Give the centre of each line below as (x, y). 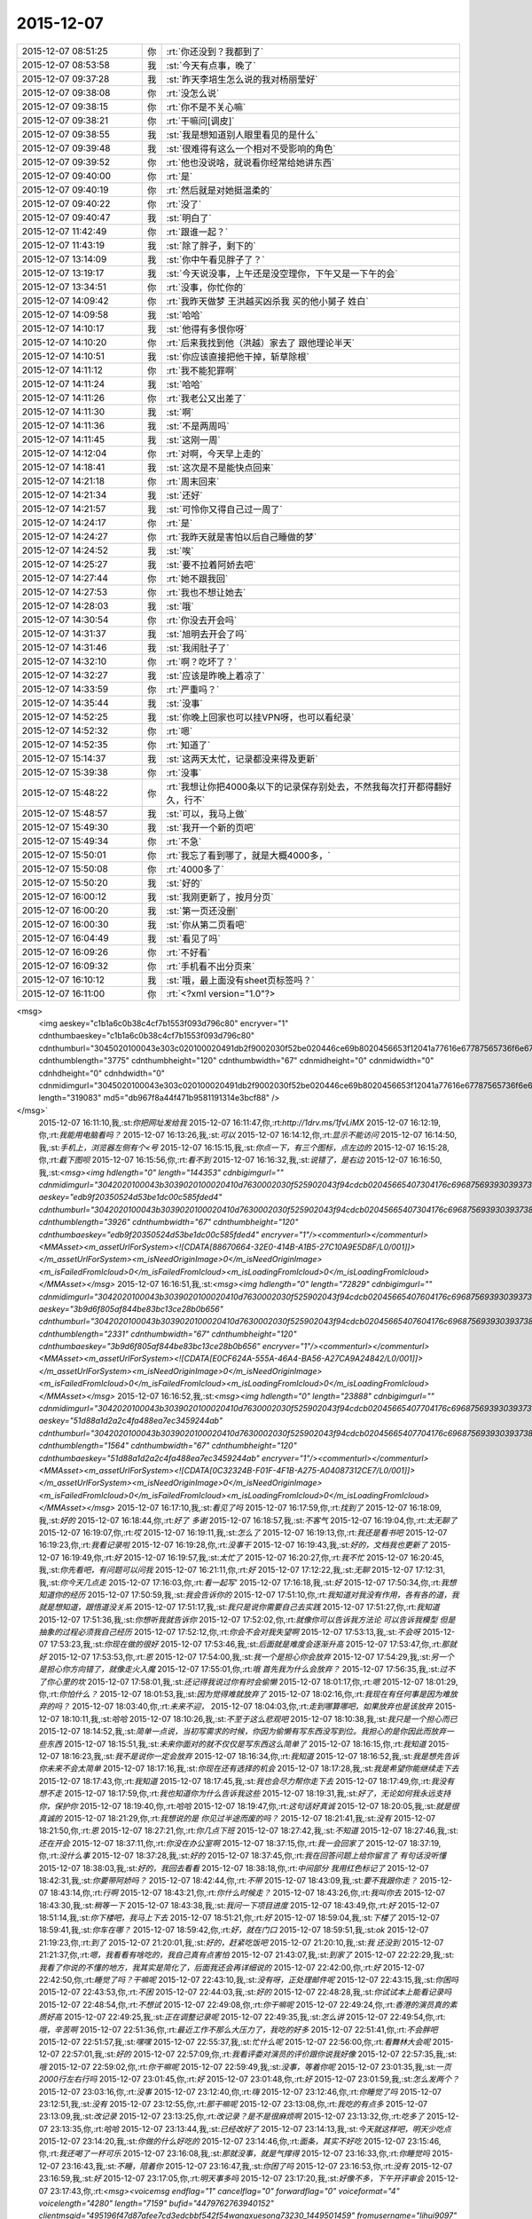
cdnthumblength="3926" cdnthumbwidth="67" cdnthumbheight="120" (168, 1222)
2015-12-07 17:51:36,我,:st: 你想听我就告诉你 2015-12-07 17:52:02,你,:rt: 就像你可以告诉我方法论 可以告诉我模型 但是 (247, 1619)
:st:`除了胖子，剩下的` (211, 246)
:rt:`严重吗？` (193, 690)
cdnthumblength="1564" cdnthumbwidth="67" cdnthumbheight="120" (168, 1446)
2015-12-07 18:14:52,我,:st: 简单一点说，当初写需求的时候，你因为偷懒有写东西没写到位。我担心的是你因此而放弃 (243, 1732)
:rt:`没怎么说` (193, 93)
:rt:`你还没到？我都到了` (215, 51)
